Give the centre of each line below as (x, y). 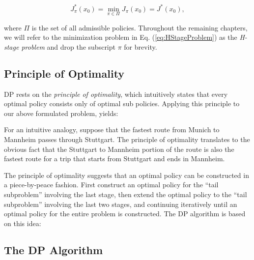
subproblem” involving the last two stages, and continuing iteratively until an (121, 204)
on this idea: (23, 223)
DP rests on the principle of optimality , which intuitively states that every (116, 94)
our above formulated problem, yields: (61, 113)
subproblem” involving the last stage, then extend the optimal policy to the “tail (126, 194)
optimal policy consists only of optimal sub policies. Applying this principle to (122, 103)
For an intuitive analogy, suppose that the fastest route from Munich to (112, 130)
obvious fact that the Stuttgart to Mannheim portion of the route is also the (119, 149)
